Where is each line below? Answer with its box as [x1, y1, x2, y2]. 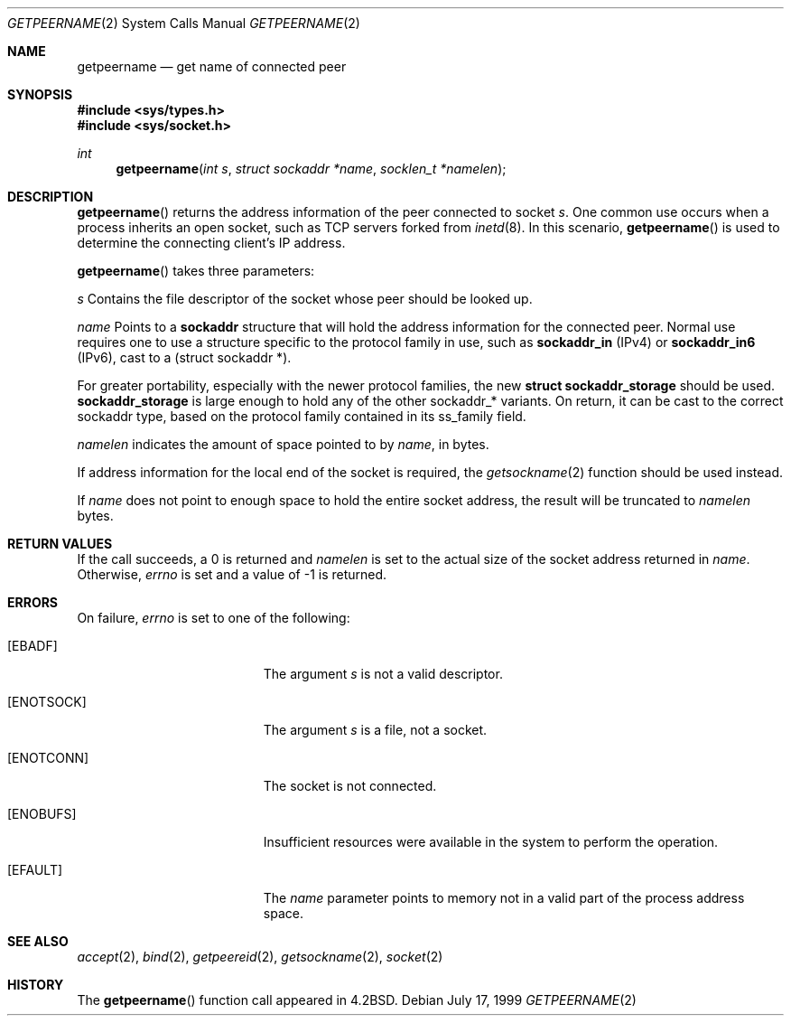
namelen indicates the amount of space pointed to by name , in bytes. [77, 436, 489, 452]
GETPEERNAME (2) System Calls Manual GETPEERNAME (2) [7, 15, 360, 31]
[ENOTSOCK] [7, 694, 87, 709]
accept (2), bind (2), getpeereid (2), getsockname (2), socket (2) [77, 949, 443, 964]
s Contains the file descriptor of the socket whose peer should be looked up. [77, 291, 533, 306]
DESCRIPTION [7, 189, 94, 204]
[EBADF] [7, 638, 58, 653]
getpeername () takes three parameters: [77, 263, 315, 278]
